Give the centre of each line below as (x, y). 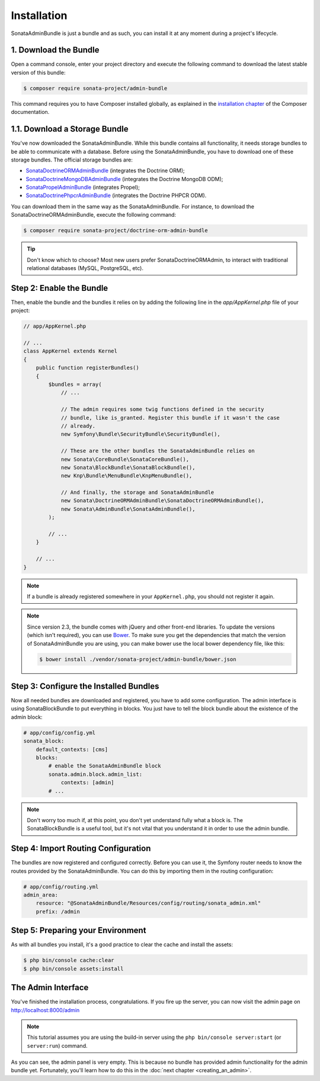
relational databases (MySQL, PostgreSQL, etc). (85, 268)
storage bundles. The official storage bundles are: (72, 160)
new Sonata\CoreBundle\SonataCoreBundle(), (125, 459)
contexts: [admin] (88, 783)
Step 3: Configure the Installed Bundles (85, 686)
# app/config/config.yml (60, 733)
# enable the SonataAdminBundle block (105, 766)
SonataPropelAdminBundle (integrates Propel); (83, 188)
